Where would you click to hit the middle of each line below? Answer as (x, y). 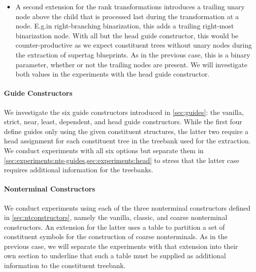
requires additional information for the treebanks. (79, 170)
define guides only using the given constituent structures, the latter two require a (126, 131)
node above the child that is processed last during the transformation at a (127, 16)
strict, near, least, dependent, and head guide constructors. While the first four (123, 122)
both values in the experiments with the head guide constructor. (112, 74)
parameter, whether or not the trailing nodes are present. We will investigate (131, 64)
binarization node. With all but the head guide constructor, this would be (127, 35)
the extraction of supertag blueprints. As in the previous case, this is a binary (133, 54)
